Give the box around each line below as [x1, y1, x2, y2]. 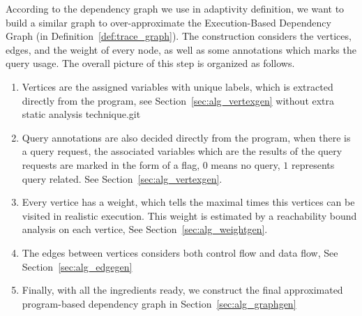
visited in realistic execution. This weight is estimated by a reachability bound [22, 208, 357, 223]
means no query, [211, 157, 280, 172]
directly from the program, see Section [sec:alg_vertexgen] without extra [22, 93, 335, 107]
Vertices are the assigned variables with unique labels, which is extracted [22, 79, 333, 93]
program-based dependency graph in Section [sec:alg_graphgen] [22, 296, 296, 310]
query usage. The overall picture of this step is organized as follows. [6, 56, 295, 70]
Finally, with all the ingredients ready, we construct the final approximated [22, 283, 343, 297]
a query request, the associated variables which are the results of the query [22, 144, 342, 158]
